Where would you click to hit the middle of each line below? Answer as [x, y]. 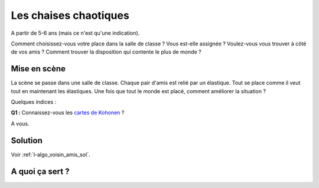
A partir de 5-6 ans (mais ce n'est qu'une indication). [75, 33]
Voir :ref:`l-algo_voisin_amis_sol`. [51, 154]
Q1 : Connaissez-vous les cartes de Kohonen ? [68, 113]
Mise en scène [38, 69]
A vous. [20, 123]
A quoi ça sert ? [40, 171]
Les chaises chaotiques [70, 15]
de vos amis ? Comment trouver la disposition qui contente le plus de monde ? [106, 52]
